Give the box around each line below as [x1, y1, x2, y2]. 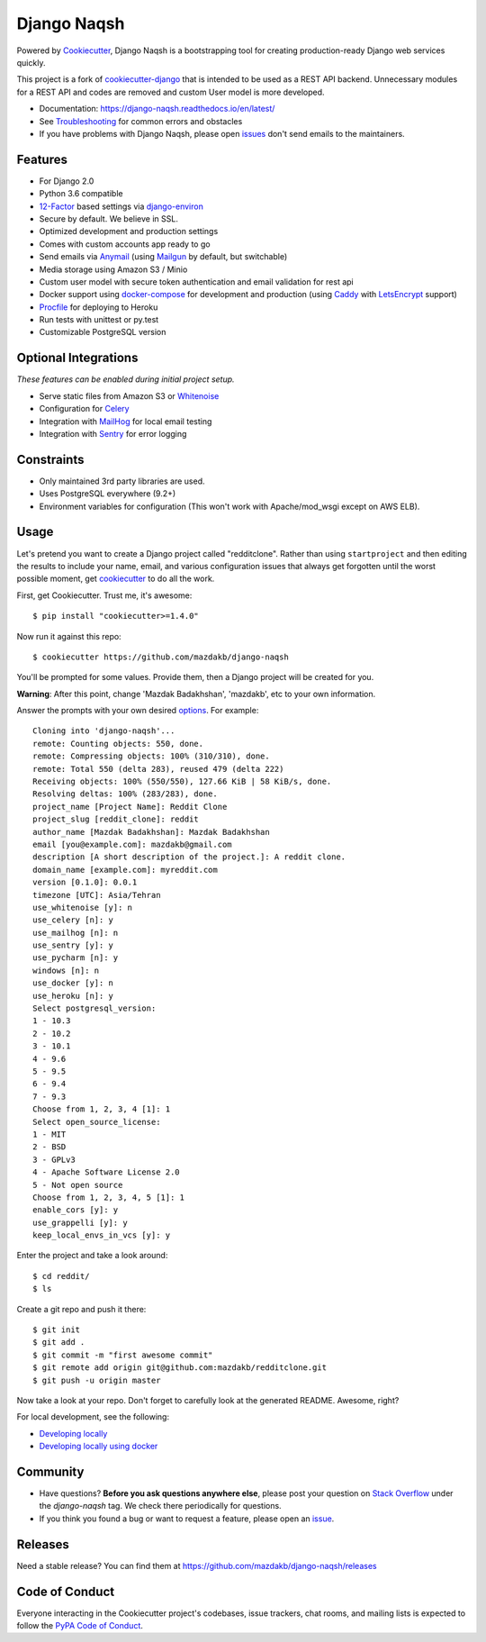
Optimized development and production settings [39, 226, 219, 237]
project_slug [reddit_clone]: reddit [32, 814, 200, 824]
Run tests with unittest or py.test [39, 314, 159, 325]
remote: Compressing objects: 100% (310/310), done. [32, 751, 270, 761]
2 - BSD [32, 1142, 67, 1152]
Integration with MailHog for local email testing [39, 415, 212, 427]
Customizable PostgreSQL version [39, 327, 166, 338]
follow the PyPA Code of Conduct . [16, 1620, 144, 1631]
